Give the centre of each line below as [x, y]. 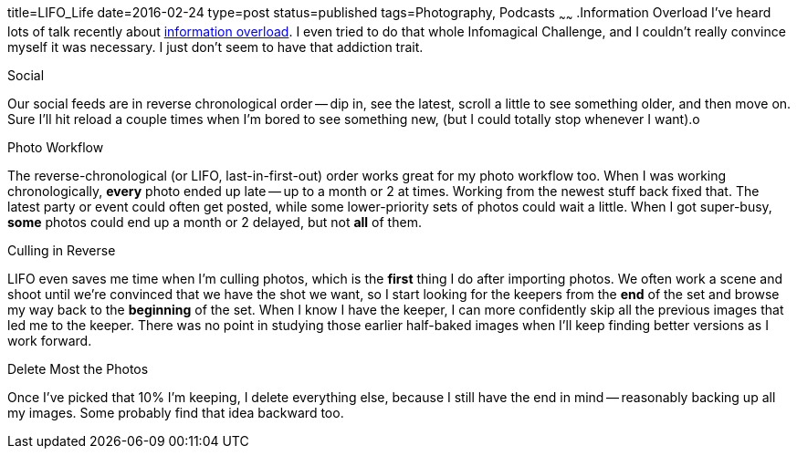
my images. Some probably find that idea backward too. [176, 412]
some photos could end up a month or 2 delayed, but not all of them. [215, 222]
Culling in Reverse [62, 250]
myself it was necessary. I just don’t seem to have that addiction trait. [215, 47]
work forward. [50, 340]
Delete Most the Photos [78, 368]
